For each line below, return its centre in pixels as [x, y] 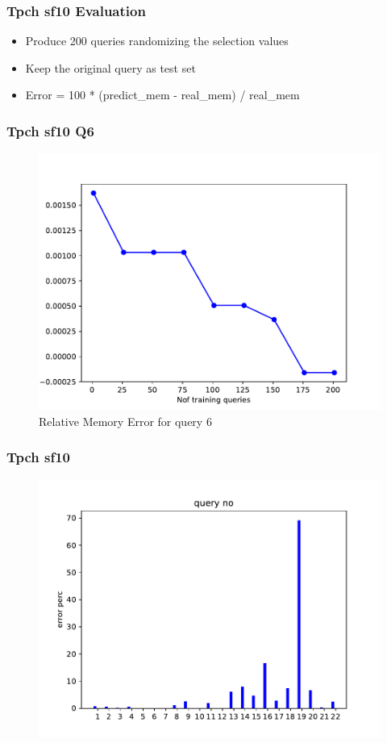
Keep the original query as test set [110, 67]
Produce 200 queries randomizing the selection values [157, 41]
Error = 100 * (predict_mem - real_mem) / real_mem [162, 95]
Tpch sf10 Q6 [50, 130]
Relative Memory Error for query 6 [125, 421]
